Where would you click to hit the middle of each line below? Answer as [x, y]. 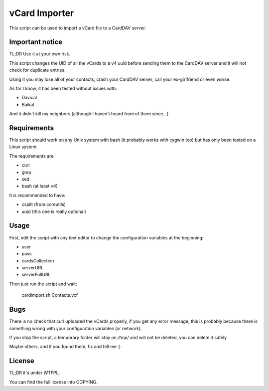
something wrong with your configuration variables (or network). [75, 328]
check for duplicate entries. [37, 70]
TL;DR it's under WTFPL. [35, 373]
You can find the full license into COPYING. [54, 382]
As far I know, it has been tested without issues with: [63, 89]
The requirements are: [32, 156]
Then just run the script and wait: [43, 284]
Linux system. [23, 147]
